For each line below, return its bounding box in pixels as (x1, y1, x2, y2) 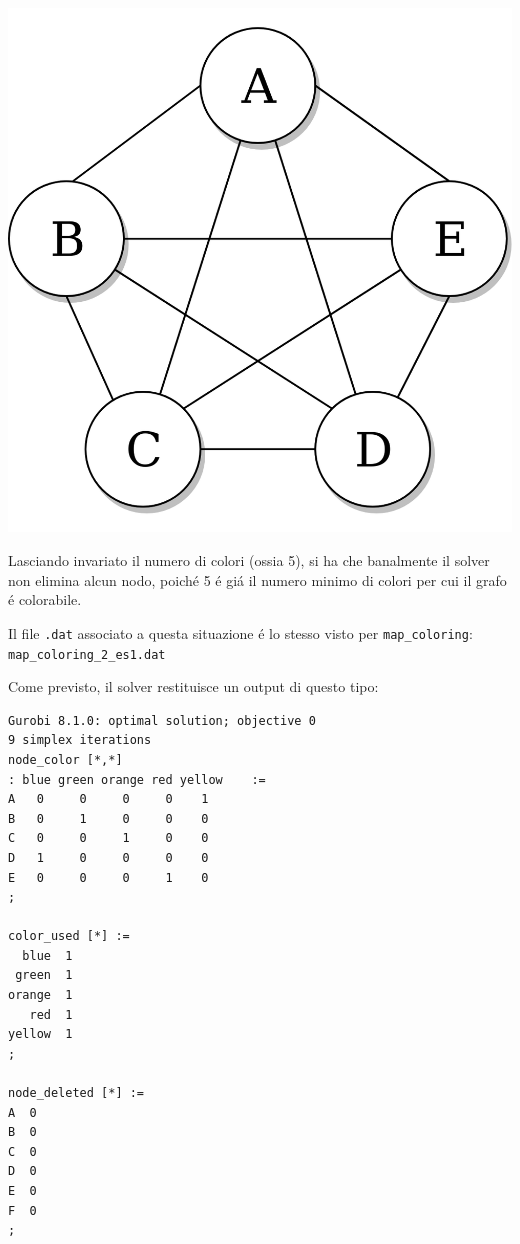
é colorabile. (8, 589, 82, 610)
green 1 (15, 968, 73, 983)
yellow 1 (8, 1027, 73, 1042)
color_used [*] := (8, 929, 130, 944)
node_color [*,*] (8, 752, 123, 767)
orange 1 (8, 988, 73, 1003)
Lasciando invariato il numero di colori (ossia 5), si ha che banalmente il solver (8, 550, 490, 571)
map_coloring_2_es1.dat (8, 647, 166, 662)
